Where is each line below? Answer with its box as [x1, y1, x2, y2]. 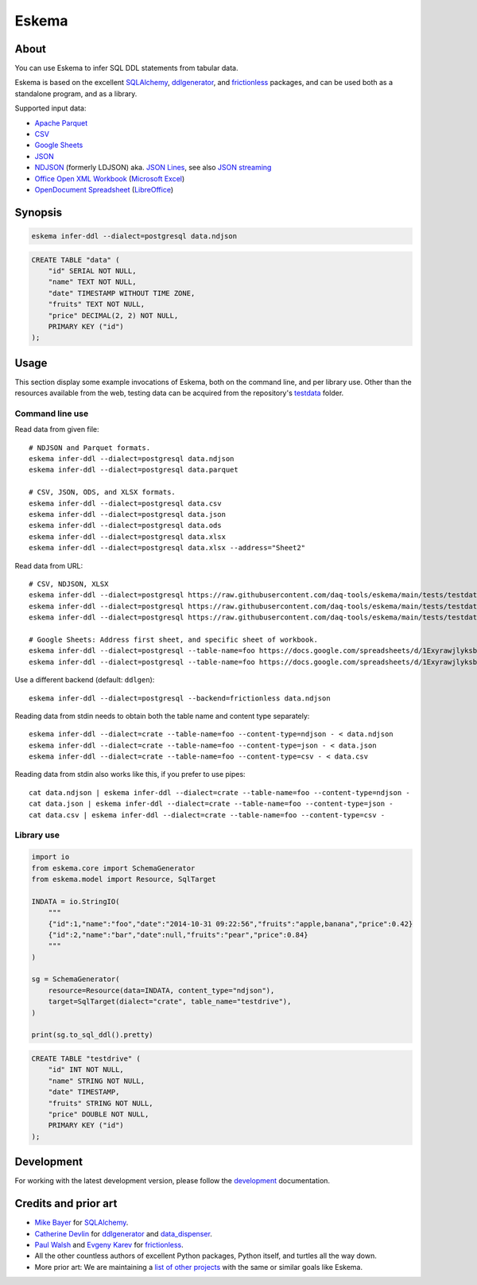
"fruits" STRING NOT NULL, [48, 1098, 154, 1108]
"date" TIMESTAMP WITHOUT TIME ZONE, [48, 289, 196, 297]
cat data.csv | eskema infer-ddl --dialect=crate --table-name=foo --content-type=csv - [29, 810, 386, 819]
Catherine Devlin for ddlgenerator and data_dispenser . [34, 1229, 212, 1238]
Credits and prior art [14, 1197, 118, 1210]
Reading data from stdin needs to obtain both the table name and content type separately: [14, 711, 310, 720]
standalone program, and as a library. [14, 88, 138, 99]
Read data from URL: [14, 561, 83, 570]
